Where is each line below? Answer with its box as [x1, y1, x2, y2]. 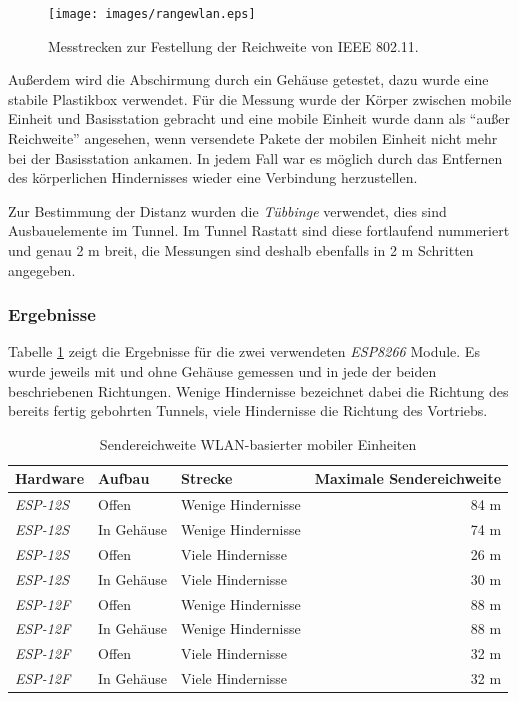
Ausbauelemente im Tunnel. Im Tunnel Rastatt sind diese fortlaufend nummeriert [8, 220, 510, 241]
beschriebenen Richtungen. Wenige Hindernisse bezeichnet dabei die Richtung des [8, 380, 509, 401]
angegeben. [8, 259, 76, 280]
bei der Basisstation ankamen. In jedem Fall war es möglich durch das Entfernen [8, 147, 503, 168]
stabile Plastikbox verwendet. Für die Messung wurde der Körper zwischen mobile [8, 88, 512, 109]
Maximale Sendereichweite [314, 468, 502, 489]
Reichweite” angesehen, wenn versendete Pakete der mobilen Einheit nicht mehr [8, 128, 498, 149]
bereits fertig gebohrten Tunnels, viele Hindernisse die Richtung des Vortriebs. [8, 400, 488, 421]
